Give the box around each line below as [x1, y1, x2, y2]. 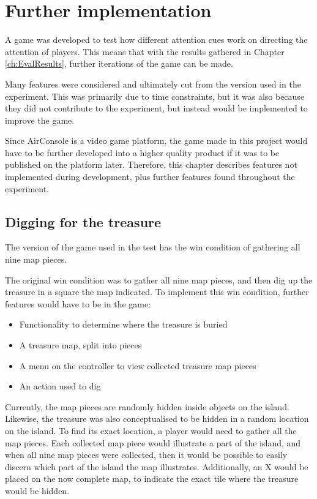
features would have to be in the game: [5, 297, 151, 310]
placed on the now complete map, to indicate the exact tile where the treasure [5, 472, 299, 485]
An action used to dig [19, 380, 101, 392]
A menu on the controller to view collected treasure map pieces [19, 359, 256, 372]
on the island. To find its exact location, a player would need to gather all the [5, 424, 297, 437]
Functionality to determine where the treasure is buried [19, 318, 228, 331]
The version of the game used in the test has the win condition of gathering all [5, 241, 300, 253]
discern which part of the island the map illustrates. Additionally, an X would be [5, 460, 308, 473]
